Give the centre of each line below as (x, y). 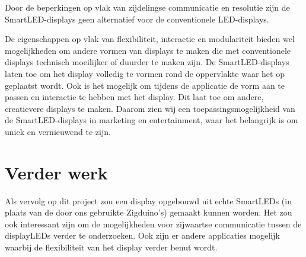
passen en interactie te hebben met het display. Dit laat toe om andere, (134, 97)
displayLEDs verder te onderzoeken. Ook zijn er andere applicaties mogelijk (142, 235)
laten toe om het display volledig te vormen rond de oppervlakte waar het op (145, 73)
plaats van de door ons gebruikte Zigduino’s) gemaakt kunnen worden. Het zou (149, 212)
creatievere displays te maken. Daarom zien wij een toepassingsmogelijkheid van (150, 108)
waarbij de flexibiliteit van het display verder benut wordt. (111, 247)
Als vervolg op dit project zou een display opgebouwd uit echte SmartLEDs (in (148, 200)
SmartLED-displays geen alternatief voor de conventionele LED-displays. (137, 19)
